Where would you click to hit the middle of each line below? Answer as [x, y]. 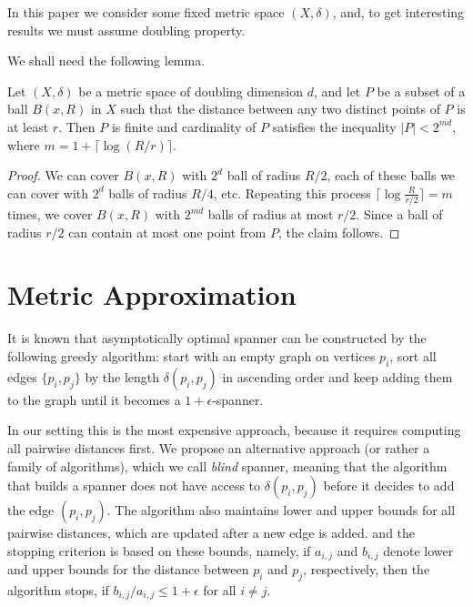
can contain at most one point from [167, 232]
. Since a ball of [399, 214]
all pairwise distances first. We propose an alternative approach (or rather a [219, 447]
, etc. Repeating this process [292, 192]
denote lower [418, 550]
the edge [31, 510]
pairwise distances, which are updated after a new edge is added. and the [211, 533]
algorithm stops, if [58, 589]
